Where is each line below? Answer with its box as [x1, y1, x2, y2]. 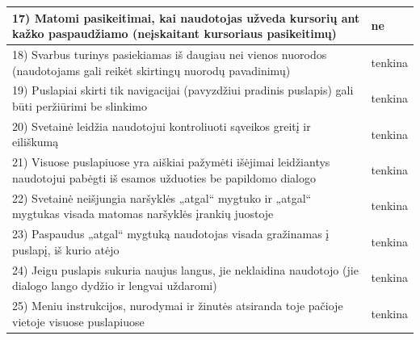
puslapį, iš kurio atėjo [12, 241, 120, 258]
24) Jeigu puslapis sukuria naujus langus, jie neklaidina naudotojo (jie [12, 261, 359, 278]
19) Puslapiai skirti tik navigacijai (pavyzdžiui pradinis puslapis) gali [12, 82, 354, 99]
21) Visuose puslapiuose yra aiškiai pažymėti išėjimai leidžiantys [12, 153, 330, 170]
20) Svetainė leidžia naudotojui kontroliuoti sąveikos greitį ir [12, 117, 311, 134]
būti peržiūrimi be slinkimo [12, 97, 148, 114]
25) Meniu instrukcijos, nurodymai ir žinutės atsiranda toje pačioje [12, 297, 343, 313]
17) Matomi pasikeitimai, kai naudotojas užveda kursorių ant [12, 9, 360, 26]
